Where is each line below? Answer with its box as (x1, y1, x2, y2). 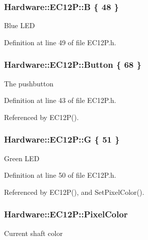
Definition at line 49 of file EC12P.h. (4, 37, 116, 47)
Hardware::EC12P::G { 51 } (4, 133, 120, 146)
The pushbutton (4, 78, 54, 88)
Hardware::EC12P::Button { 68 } (4, 58, 141, 71)
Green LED (4, 153, 40, 163)
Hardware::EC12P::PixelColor (4, 208, 128, 220)
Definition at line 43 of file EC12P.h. (4, 95, 116, 105)
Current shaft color (4, 227, 63, 238)
